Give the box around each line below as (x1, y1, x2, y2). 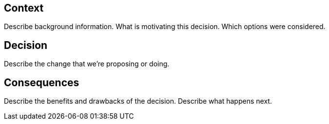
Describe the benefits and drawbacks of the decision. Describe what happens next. (4, 97, 272, 106)
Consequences (4, 76, 79, 89)
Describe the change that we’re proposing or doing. (4, 60, 170, 68)
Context (4, 2, 44, 14)
